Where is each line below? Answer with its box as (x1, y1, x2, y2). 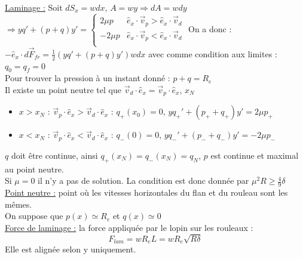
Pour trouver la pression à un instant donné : (5, 72, 170, 84)
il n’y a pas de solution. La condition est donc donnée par (38, 174, 249, 187)
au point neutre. (5, 162, 64, 175)
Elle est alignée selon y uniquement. (5, 243, 136, 255)
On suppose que (5, 209, 63, 222)
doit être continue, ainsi (11, 149, 98, 161)
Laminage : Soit (5, 1, 63, 13)
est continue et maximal (210, 149, 299, 161)
